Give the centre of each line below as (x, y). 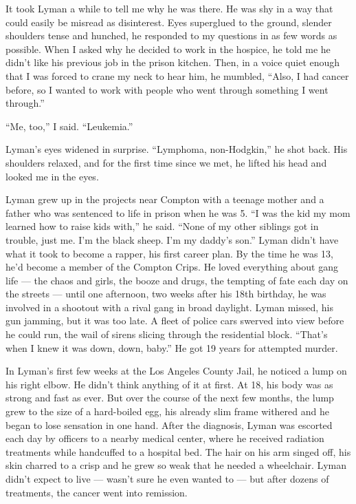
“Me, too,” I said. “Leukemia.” (69, 126)
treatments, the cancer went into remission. (97, 492)
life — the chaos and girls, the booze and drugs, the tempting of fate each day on (177, 280)
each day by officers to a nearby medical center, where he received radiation (165, 438)
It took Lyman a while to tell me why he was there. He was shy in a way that (169, 8)
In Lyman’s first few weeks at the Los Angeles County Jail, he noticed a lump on (176, 371)
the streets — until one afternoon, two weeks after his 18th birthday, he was (166, 294)
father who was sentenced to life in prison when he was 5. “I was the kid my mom (178, 212)
